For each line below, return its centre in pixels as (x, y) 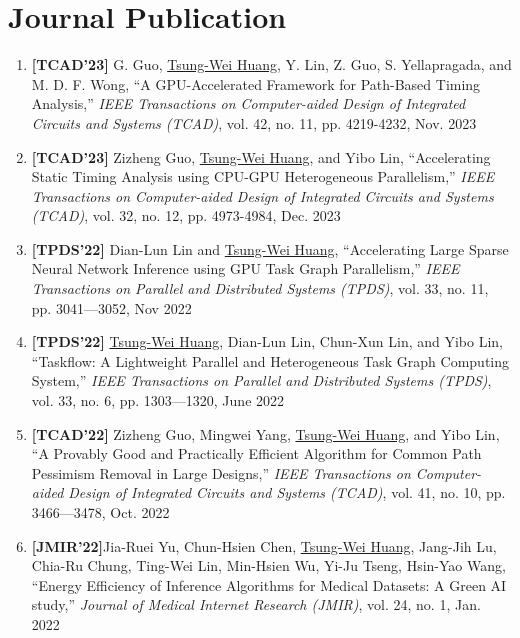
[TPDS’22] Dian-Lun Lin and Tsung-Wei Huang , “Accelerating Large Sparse (270, 248)
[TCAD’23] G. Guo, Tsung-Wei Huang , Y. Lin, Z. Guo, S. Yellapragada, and (271, 64)
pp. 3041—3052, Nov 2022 (111, 307)
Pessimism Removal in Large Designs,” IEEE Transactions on (221, 472)
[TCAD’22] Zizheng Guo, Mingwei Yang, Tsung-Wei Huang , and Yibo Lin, (265, 433)
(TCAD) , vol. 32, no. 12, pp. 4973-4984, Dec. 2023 (186, 215)
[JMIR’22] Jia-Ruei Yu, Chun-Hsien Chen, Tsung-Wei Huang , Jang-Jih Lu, (264, 545)
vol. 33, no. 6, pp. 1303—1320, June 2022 (158, 400)
